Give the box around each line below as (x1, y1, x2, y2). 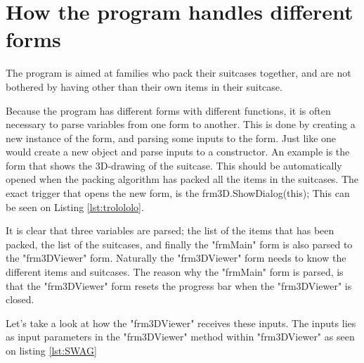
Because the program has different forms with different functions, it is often (6, 103, 331, 117)
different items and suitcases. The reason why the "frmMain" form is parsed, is (6, 265, 344, 279)
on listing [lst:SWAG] (6, 343, 97, 357)
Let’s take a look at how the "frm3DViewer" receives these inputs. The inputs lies (6, 315, 356, 330)
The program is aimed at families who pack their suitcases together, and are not (6, 65, 351, 80)
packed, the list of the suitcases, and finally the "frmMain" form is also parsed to (6, 236, 353, 251)
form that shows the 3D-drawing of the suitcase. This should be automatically (6, 158, 342, 172)
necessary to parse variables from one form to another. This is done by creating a (6, 117, 356, 132)
